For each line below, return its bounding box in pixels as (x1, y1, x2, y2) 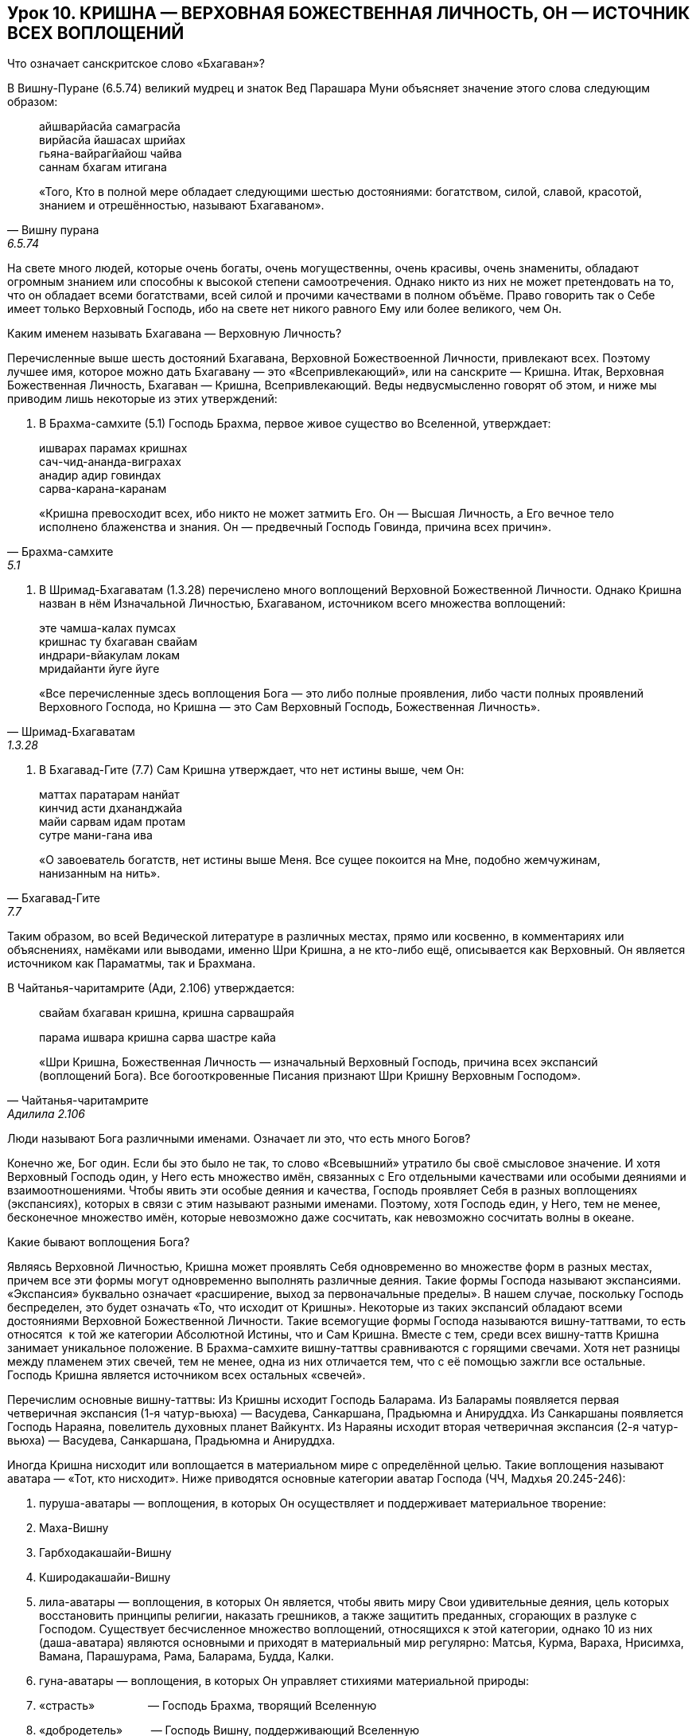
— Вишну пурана (7, 223, 99, 237)
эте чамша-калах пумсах (39, 621, 177, 635)
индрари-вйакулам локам (39, 648, 181, 663)
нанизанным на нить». (39, 866, 161, 881)
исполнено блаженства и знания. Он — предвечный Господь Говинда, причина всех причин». (39, 520, 551, 534)
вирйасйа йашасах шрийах (39, 133, 186, 147)
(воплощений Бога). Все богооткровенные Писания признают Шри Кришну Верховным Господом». (39, 1069, 581, 1083)
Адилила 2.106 (7, 1107, 86, 1121)
